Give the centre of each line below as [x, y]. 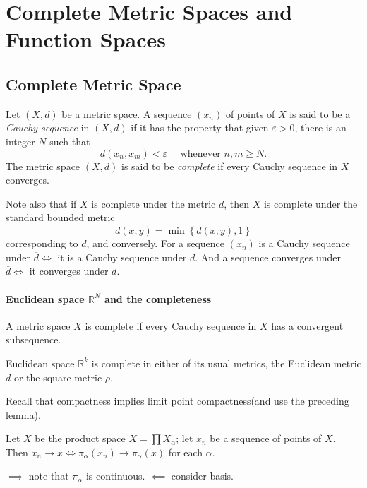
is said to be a [320, 113]
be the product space [80, 438]
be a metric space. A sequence [127, 113]
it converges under [69, 271]
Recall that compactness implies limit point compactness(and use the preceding [178, 401]
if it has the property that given [200, 127]
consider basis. [202, 476]
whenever [200, 154]
